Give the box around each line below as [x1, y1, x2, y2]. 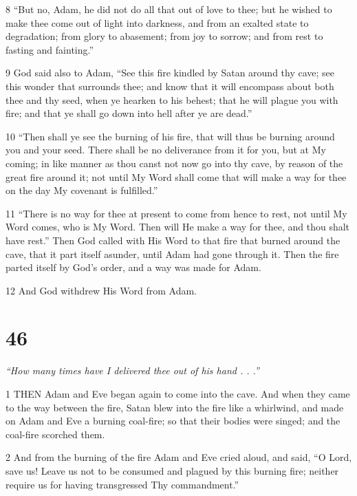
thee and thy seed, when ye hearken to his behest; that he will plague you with [6, 92, 338, 107]
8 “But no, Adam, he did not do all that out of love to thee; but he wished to [6, 2, 332, 16]
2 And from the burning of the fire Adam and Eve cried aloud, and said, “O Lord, [6, 450, 352, 464]
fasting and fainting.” [6, 42, 94, 56]
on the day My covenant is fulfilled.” [6, 183, 158, 197]
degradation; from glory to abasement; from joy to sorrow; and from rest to [6, 29, 323, 43]
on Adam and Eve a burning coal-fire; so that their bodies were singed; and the [6, 413, 340, 428]
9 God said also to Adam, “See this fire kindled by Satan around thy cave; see [6, 65, 335, 80]
